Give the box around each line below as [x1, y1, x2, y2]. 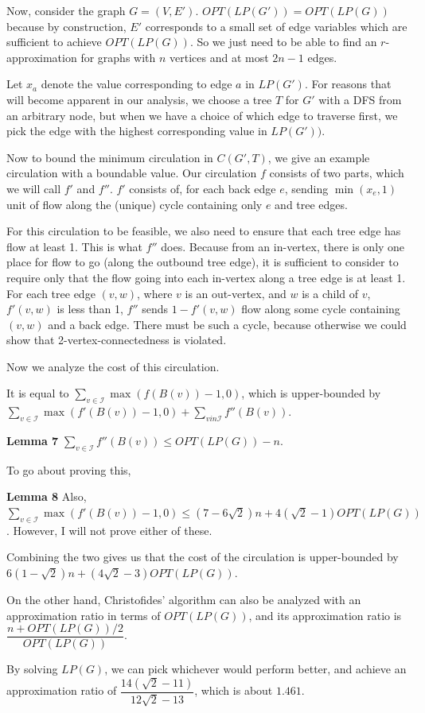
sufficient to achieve [6, 33, 102, 50]
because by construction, [6, 17, 127, 34]
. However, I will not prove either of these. [6, 521, 212, 538]
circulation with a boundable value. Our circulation [6, 165, 257, 181]
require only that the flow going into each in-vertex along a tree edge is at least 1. [6, 269, 406, 285]
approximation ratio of [6, 682, 117, 699]
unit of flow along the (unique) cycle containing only [6, 196, 263, 212]
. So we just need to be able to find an [189, 33, 377, 50]
